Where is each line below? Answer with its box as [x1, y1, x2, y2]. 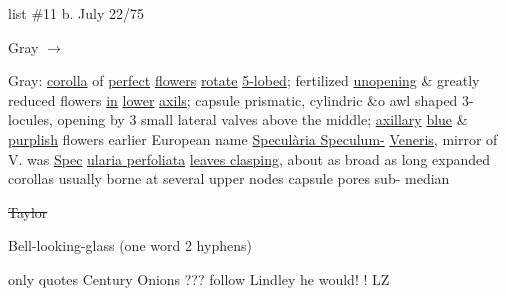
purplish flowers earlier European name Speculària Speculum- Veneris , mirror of [8, 128, 498, 149]
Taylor [8, 201, 48, 222]
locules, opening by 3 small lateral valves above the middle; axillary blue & [8, 109, 468, 130]
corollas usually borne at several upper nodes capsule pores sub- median [8, 168, 450, 189]
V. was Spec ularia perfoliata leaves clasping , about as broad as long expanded [8, 148, 491, 169]
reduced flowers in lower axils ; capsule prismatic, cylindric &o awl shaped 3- [8, 89, 474, 110]
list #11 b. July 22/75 [8, 3, 144, 23]
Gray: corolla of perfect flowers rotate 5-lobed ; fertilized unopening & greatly [8, 70, 480, 91]
